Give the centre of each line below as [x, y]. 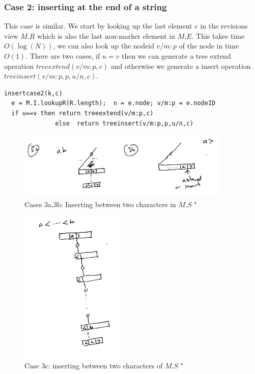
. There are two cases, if [63, 56]
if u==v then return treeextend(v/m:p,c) [82, 113]
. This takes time [218, 35]
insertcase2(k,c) [33, 93]
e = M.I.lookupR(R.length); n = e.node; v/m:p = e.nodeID [114, 103]
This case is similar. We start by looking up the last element [98, 26]
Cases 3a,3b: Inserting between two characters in [100, 204]
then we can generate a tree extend [176, 56]
